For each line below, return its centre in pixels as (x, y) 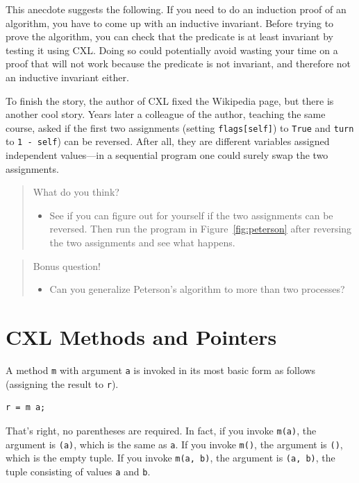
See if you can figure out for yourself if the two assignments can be (191, 215)
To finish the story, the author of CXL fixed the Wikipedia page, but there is (170, 100)
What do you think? (76, 192)
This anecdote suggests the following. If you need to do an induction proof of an (176, 9)
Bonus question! (67, 265)
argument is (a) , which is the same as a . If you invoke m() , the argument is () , (174, 444)
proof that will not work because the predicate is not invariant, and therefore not (178, 63)
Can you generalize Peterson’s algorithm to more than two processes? (197, 289)
